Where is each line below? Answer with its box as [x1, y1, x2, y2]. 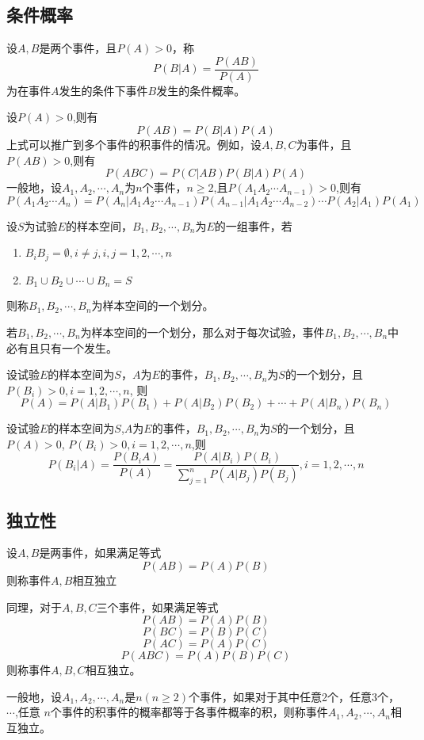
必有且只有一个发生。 [6, 339, 117, 356]
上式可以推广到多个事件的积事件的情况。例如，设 [6, 136, 262, 153]
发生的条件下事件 [59, 82, 148, 98]
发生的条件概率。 [156, 82, 246, 98]
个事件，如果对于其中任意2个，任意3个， [189, 688, 400, 704]
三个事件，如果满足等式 [96, 598, 219, 615]
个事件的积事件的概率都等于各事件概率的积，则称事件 [50, 704, 328, 720]
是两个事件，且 [39, 40, 117, 56]
